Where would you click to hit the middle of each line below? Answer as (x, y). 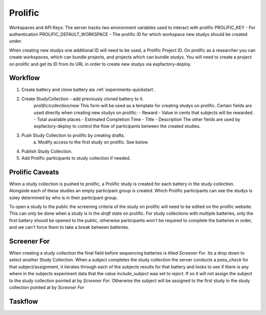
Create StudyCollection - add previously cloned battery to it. (83, 99)
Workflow (25, 78)
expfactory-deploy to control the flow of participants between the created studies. (117, 126)
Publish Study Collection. (47, 151)
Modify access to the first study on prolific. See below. (93, 142)
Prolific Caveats (34, 172)
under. (16, 41)
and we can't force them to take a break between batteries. (69, 227)
